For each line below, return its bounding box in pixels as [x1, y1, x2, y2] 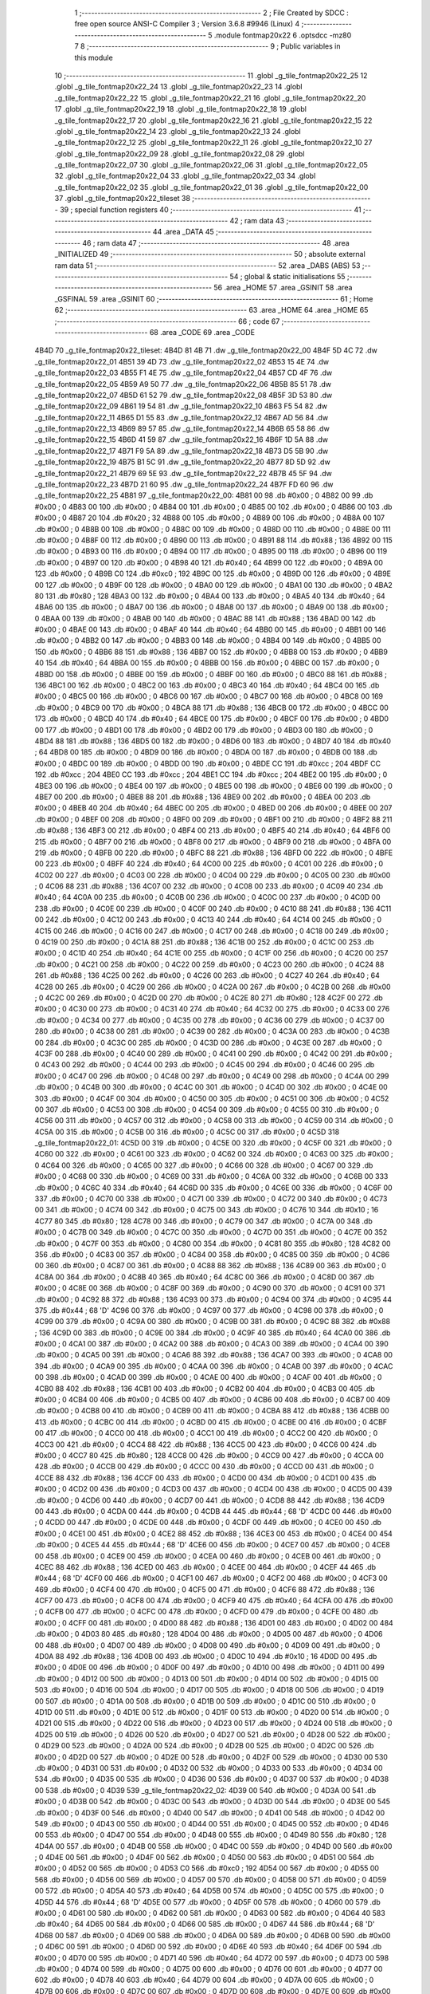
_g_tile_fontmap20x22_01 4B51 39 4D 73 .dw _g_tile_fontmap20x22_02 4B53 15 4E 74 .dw [34, 357, 330, 366]
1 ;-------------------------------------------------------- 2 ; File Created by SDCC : [74, 8, 350, 18]
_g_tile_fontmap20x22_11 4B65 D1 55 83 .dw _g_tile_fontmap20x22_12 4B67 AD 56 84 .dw [34, 412, 329, 422]
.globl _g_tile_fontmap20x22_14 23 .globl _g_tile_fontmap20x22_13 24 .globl [54, 126, 302, 136]
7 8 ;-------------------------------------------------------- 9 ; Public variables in [74, 41, 341, 51]
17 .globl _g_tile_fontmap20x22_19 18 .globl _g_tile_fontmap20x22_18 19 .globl [54, 104, 307, 114]
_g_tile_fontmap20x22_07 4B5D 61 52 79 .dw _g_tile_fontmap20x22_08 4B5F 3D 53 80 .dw [34, 390, 333, 400]
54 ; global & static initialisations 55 [229, 271, 346, 281]
